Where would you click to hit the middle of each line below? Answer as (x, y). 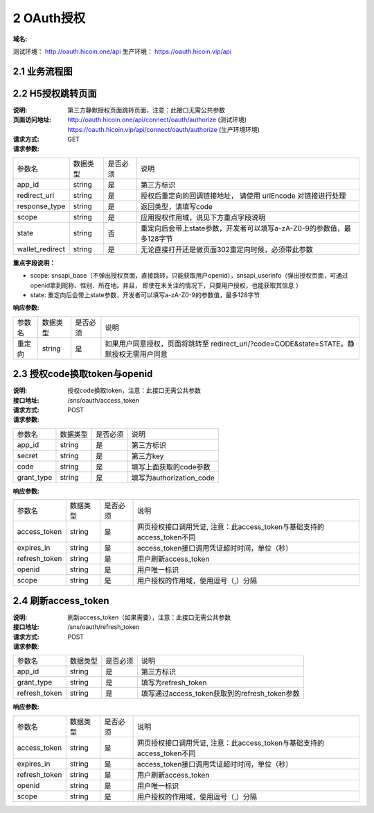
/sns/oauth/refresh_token (104, 627)
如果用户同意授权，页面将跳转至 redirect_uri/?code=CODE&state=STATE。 (226, 344)
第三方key (148, 456)
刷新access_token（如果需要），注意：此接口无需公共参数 (149, 617)
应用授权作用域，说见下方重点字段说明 (203, 217)
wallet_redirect (41, 249)
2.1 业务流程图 (43, 71)
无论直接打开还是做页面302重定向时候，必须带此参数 (227, 249)
